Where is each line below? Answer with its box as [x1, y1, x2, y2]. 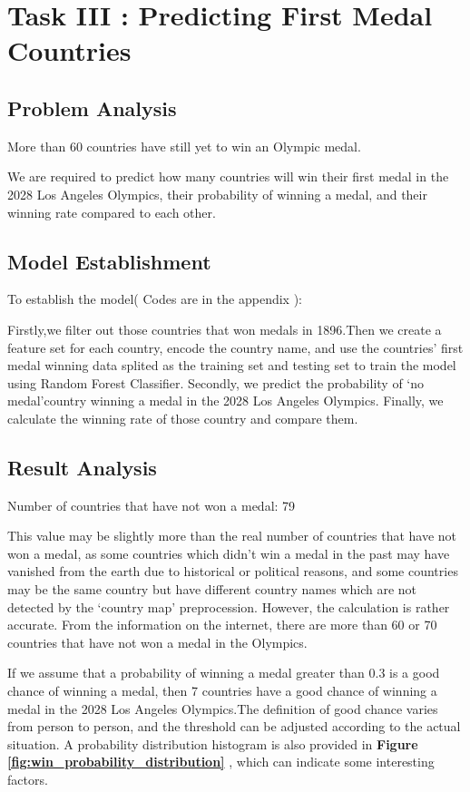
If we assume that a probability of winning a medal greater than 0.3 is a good [7, 663, 440, 682]
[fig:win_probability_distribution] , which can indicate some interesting [7, 752, 435, 771]
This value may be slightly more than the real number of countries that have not [7, 526, 457, 545]
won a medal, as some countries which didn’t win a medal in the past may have [7, 543, 450, 562]
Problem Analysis [7, 93, 177, 122]
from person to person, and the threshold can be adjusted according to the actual [7, 717, 461, 736]
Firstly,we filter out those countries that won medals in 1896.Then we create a [7, 319, 442, 338]
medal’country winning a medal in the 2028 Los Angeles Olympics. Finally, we [7, 391, 444, 410]
